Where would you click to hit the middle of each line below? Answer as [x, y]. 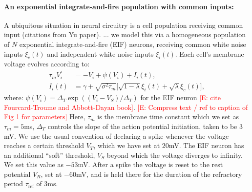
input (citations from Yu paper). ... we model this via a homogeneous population [125, 34]
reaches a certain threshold [44, 145]
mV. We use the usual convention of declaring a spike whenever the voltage [116, 136]
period [13, 183]
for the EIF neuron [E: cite [180, 97]
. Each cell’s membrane [210, 53]
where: [14, 97]
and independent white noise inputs [100, 53]
